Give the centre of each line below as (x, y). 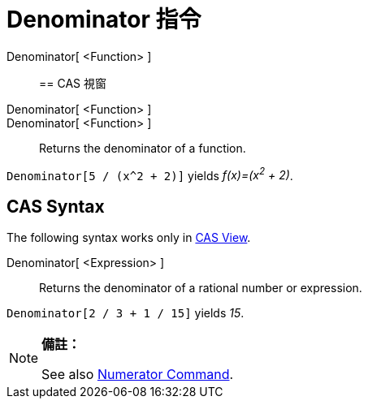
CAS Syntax (56, 206)
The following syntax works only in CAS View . (129, 238)
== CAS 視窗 (73, 83)
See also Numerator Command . (138, 375)
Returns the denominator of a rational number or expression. (201, 288)
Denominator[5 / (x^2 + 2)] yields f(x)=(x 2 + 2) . (150, 174)
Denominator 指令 (104, 19)
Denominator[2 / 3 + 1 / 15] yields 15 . (126, 313)
